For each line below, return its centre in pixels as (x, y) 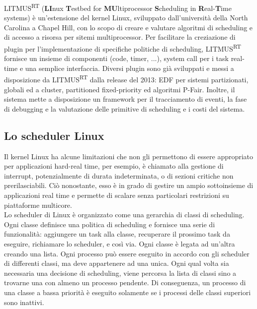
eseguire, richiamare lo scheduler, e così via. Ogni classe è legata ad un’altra (120, 244)
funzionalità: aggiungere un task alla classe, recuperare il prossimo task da (117, 234)
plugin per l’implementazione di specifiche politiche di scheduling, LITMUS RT (123, 48)
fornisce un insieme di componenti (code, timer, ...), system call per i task (116, 58)
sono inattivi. (24, 302)
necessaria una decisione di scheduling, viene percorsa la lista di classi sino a (120, 273)
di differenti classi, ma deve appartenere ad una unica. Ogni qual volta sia (117, 263)
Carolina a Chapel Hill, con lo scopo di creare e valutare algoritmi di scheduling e (128, 27)
